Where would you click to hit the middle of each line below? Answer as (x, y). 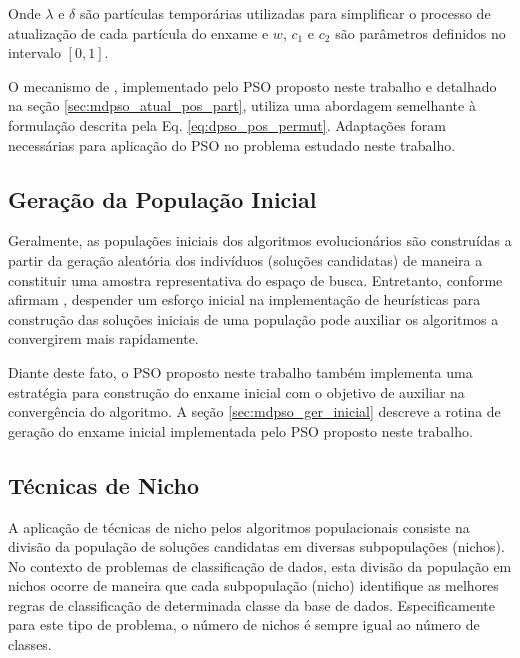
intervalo (34, 52)
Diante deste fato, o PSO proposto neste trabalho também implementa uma (240, 371)
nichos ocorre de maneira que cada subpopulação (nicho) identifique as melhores (253, 585)
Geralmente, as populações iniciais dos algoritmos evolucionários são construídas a (260, 240)
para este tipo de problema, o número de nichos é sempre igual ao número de (244, 624)
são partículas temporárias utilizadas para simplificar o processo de (285, 13)
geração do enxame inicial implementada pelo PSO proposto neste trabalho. (240, 430)
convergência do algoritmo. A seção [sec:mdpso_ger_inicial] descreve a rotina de (254, 411)
